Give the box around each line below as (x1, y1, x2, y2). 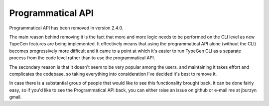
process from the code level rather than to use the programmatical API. (9, 55, 155, 61)
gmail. (9, 94, 22, 100)
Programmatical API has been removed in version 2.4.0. (9, 25, 124, 31)
